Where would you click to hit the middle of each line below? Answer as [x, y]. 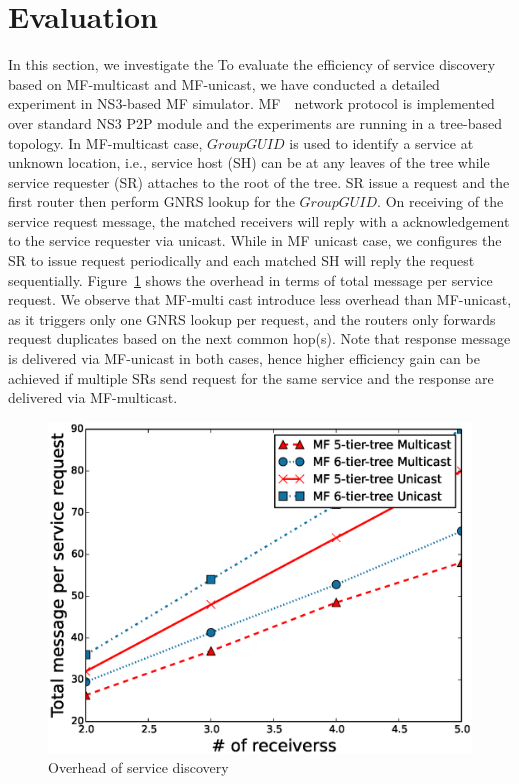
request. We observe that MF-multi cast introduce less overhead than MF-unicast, [260, 299]
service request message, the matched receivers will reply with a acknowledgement [259, 220]
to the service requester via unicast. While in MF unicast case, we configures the [255, 240]
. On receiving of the [440, 201]
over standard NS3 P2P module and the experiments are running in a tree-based [255, 122]
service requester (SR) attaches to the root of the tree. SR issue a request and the [259, 181]
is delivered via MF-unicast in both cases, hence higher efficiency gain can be [244, 358]
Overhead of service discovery [138, 767]
